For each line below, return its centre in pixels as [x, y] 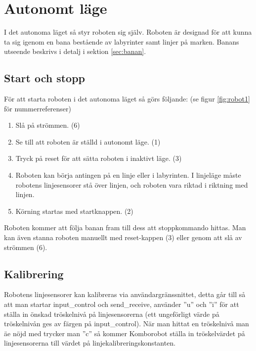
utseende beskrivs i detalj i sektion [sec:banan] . [75, 51]
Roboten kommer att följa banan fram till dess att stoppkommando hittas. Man [125, 227]
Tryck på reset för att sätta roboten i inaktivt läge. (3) [99, 158]
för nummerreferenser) [38, 108]
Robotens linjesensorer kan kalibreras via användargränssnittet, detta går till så [125, 294]
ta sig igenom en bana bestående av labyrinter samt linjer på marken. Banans [122, 41]
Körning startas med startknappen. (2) [74, 211]
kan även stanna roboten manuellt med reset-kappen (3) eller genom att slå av [123, 237]
